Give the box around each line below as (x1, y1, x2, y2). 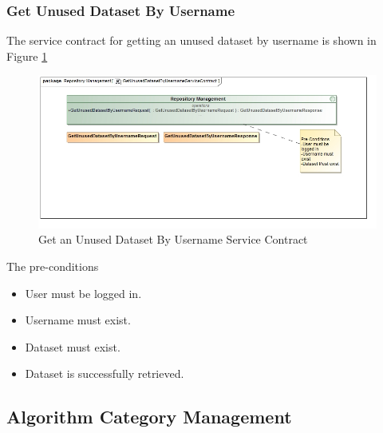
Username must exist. (25, 312, 131, 328)
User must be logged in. (25, 284, 142, 301)
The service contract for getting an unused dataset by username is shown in (6, 32, 377, 49)
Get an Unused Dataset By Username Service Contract (38, 231, 308, 248)
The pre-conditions (6, 257, 99, 274)
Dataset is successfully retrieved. (25, 365, 184, 382)
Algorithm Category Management (6, 404, 292, 429)
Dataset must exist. (25, 338, 120, 355)
